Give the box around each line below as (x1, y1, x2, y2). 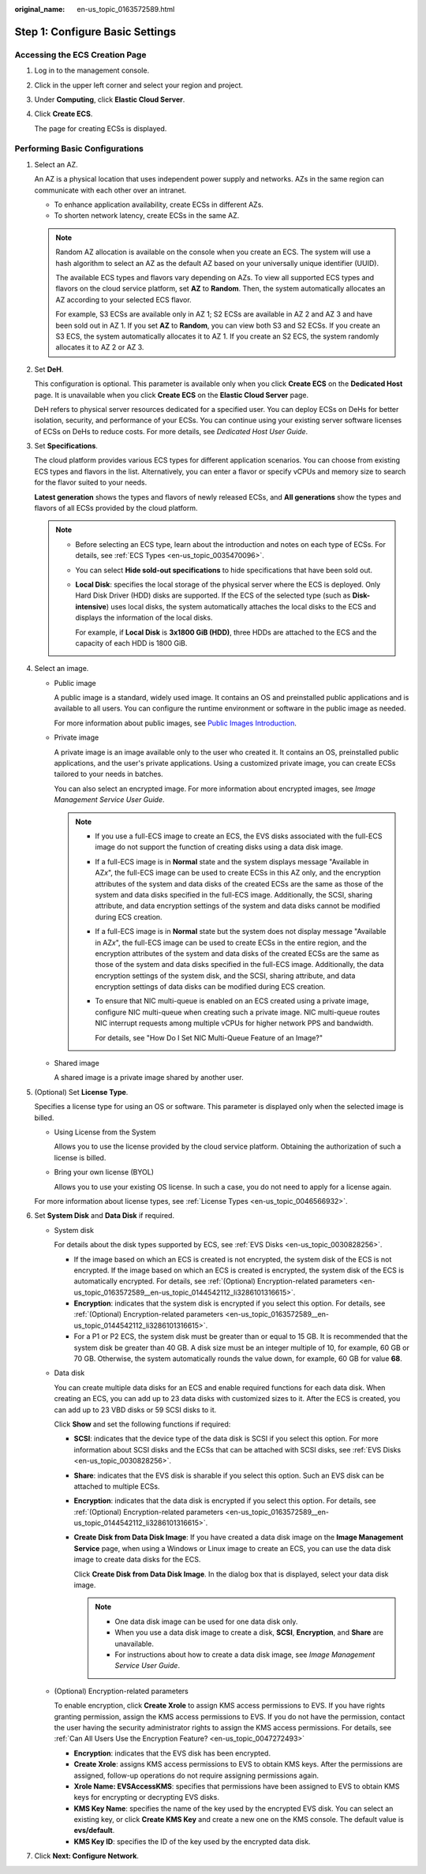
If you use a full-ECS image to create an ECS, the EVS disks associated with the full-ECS (95, 831, 383, 841)
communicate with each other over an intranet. (34, 186, 187, 195)
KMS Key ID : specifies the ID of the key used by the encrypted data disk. (73, 1836, 311, 1846)
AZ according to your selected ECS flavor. (55, 294, 192, 304)
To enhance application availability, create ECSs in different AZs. (54, 200, 264, 209)
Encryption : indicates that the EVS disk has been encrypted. (73, 1748, 271, 1758)
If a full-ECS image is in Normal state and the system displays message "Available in (95, 856, 369, 866)
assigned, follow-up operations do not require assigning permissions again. (73, 1771, 319, 1780)
